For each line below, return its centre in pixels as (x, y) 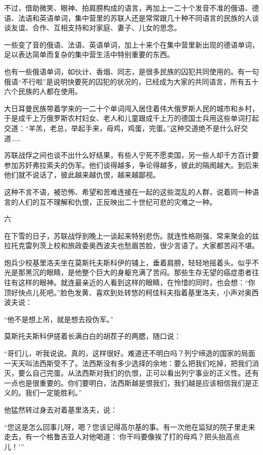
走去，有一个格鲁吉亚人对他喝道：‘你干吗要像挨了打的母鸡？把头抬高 (118, 437)
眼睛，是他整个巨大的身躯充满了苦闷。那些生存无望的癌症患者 (149, 272)
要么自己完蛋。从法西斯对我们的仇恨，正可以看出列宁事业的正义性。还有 (138, 373)
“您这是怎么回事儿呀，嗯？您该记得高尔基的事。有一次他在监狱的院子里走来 (130, 426)
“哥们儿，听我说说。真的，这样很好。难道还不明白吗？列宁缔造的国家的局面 (130, 353)
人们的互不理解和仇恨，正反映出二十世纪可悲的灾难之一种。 (117, 201)
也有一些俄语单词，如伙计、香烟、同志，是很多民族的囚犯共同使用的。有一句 (131, 71)
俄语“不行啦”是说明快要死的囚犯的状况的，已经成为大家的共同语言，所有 (124, 81)
